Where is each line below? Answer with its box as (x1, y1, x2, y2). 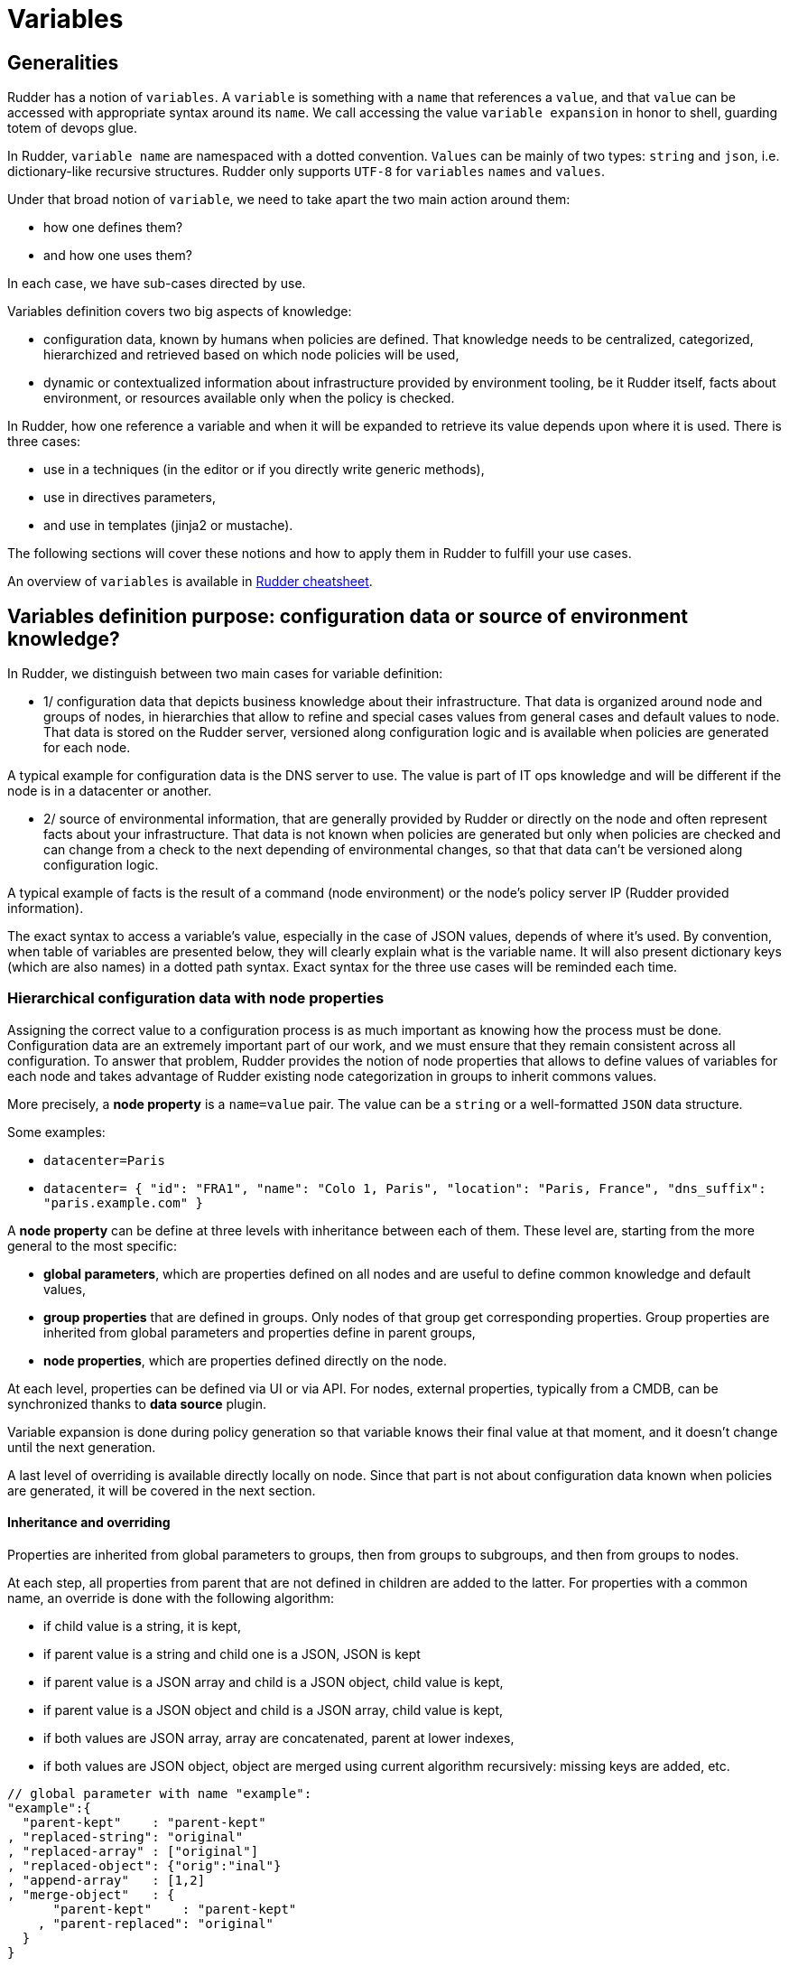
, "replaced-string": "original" (7, 1829, 244, 1844)
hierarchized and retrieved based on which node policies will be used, (43, 347, 459, 363)
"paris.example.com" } (43, 1195, 204, 1210)
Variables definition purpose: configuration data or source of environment (7, 604, 688, 628)
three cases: (7, 433, 81, 450)
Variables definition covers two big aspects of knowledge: (7, 303, 352, 320)
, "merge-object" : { (7, 1887, 175, 1902)
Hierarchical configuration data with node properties (7, 989, 385, 1008)
